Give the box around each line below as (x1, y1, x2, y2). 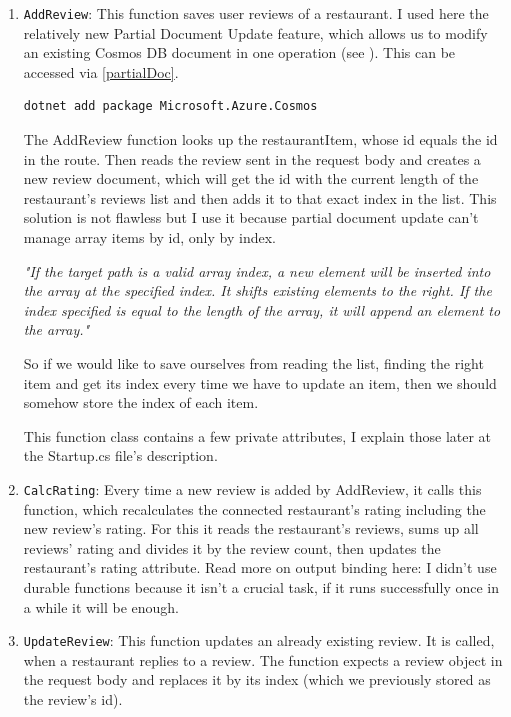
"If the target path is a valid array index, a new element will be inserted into (23, 260, 491, 281)
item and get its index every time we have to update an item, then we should (23, 372, 497, 393)
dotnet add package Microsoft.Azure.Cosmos (23, 99, 318, 114)
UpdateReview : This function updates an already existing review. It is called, (23, 630, 495, 651)
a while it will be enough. (23, 596, 179, 617)
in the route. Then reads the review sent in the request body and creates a (23, 148, 481, 169)
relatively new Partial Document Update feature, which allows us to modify (23, 22, 488, 43)
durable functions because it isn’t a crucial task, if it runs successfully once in (23, 576, 499, 597)
